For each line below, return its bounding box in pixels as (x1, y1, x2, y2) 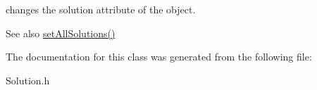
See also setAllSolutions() (6, 25, 116, 40)
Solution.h (6, 72, 50, 87)
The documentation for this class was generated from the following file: (6, 49, 312, 64)
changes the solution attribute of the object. (6, 2, 196, 16)
